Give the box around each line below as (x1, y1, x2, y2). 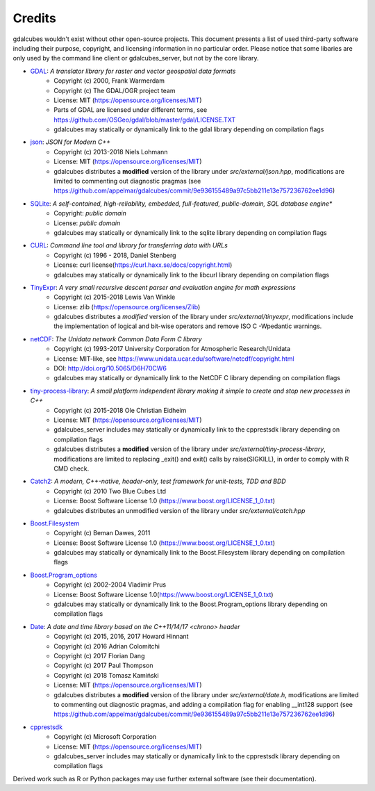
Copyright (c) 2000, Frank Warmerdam (53, 76, 165, 85)
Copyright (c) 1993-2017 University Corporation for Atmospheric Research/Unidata (53, 345, 291, 353)
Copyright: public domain (53, 209, 126, 218)
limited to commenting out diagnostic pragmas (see (53, 177, 201, 186)
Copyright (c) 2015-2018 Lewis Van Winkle (53, 293, 176, 302)
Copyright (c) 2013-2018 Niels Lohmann (53, 147, 168, 156)
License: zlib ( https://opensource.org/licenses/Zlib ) (53, 302, 201, 311)
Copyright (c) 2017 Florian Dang (53, 651, 145, 660)
